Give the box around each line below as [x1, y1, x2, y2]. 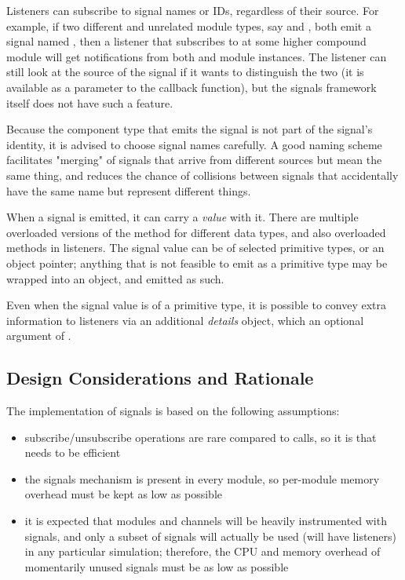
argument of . [6, 327, 71, 344]
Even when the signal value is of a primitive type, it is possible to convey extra [6, 297, 387, 313]
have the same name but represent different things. [6, 182, 251, 199]
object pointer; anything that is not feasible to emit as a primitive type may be [6, 254, 388, 271]
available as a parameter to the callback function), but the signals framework [6, 78, 377, 95]
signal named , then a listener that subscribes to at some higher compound [6, 33, 367, 49]
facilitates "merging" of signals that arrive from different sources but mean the [6, 151, 382, 168]
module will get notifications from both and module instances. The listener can [6, 48, 387, 64]
